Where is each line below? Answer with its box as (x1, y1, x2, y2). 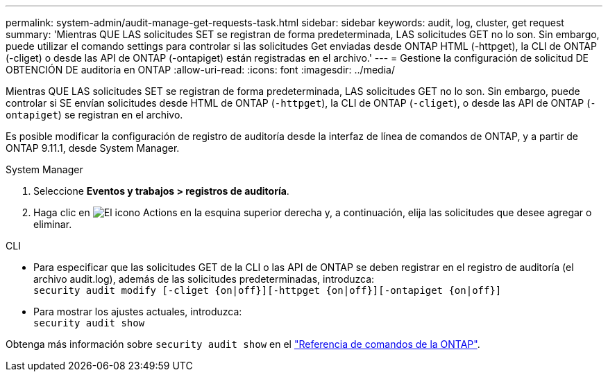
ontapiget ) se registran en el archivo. (6, 109, 183, 121)
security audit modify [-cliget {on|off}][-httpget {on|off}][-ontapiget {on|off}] (33, 285, 502, 296)
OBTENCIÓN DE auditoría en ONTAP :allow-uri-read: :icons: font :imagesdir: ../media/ (6, 64, 395, 76)
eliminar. (33, 218, 72, 230)
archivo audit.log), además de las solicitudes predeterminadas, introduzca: (33, 273, 375, 285)
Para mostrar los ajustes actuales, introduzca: (33, 306, 242, 317)
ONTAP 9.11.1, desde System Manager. (6, 142, 180, 154)
